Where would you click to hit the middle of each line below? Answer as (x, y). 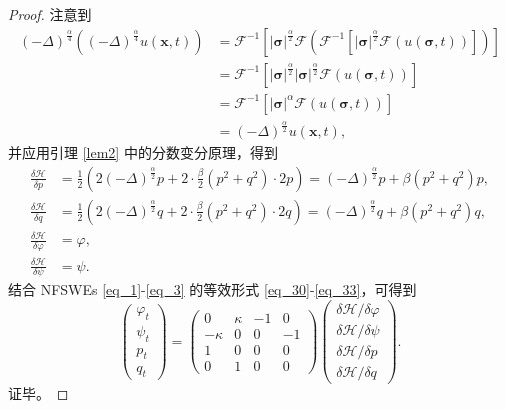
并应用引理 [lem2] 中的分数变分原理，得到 (143, 152)
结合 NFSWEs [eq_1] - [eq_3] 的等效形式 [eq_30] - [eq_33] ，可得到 (212, 289)
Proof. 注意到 (50, 14)
